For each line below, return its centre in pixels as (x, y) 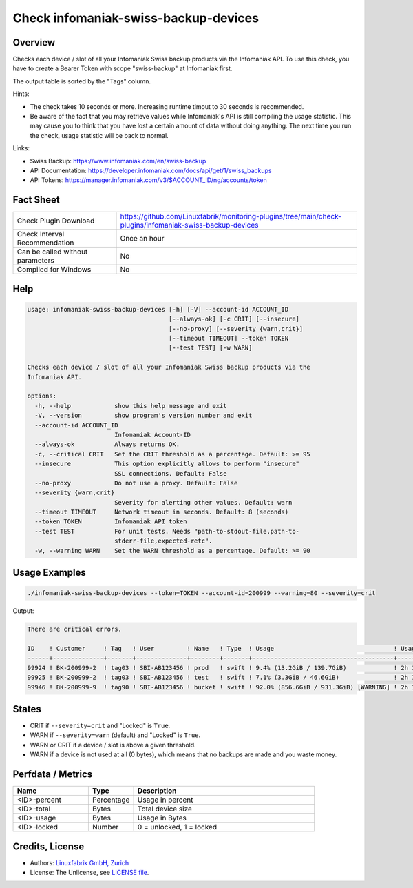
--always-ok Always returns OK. (107, 444)
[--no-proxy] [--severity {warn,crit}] (236, 329)
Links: (21, 148)
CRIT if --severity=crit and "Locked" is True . (100, 726)
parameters (35, 261)
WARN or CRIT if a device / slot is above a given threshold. (113, 745)
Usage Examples (49, 573)
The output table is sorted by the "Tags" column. (82, 81)
